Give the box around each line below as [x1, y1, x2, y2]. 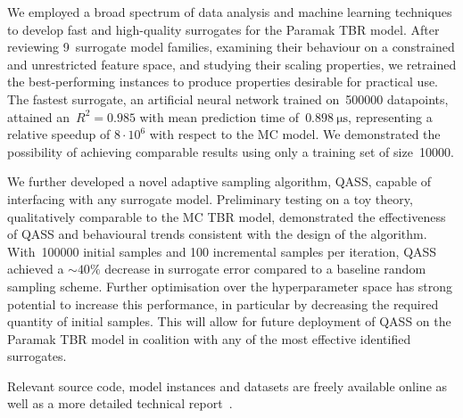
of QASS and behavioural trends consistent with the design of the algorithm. [7, 225, 427, 243]
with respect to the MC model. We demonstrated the [149, 125, 441, 143]
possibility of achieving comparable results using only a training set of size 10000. [7, 142, 454, 160]
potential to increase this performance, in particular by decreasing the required [7, 294, 439, 313]
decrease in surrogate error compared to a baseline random [104, 259, 426, 278]
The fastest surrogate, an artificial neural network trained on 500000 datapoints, [7, 89, 449, 108]
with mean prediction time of [139, 107, 300, 126]
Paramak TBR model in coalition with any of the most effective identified [7, 329, 411, 348]
